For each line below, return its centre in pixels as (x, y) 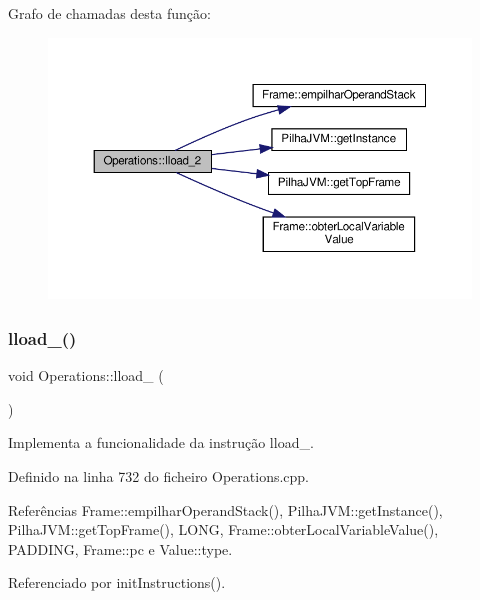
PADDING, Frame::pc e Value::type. (120, 548)
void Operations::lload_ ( (86, 375)
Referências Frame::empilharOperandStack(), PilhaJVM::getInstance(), (225, 509)
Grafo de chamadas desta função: (109, 13)
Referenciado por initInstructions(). (117, 582)
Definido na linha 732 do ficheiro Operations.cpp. (159, 475)
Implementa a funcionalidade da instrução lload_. (161, 442)
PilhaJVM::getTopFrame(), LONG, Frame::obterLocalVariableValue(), (223, 529)
